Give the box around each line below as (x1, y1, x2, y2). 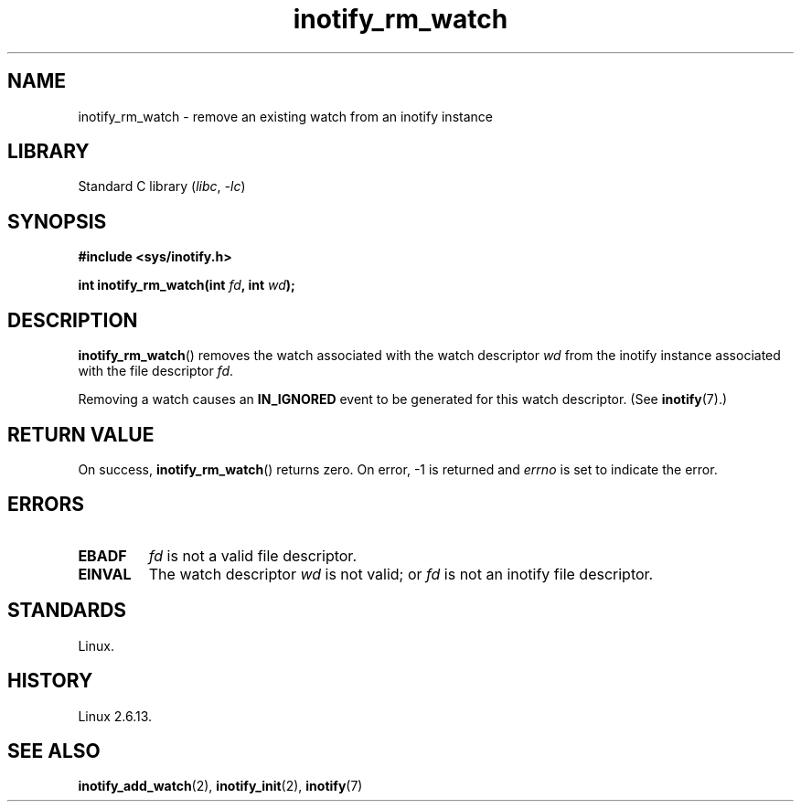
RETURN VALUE (7, 422, 155, 446)
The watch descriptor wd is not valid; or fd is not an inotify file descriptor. (148, 564, 654, 583)
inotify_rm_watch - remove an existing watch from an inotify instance (78, 108, 493, 124)
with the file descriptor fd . (78, 363, 234, 379)
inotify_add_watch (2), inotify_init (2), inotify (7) (78, 778, 363, 794)
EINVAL (78, 564, 132, 583)
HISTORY (7, 669, 93, 693)
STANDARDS (7, 599, 127, 623)
